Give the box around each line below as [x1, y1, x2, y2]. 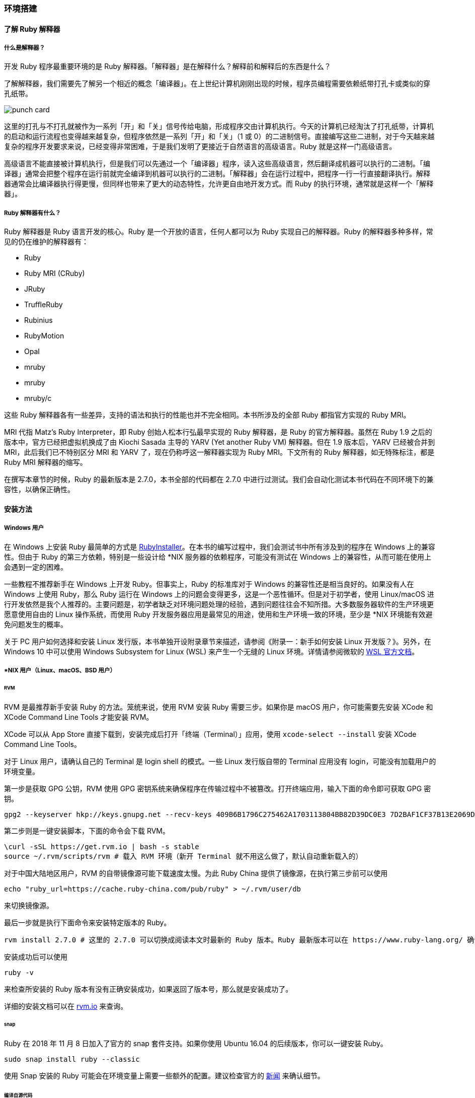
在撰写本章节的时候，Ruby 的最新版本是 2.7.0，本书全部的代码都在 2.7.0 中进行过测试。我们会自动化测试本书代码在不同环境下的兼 [4, 475, 434, 484]
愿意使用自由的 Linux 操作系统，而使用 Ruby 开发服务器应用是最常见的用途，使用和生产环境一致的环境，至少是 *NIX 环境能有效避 [4, 609, 433, 619]
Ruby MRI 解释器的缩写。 [4, 458, 87, 467]
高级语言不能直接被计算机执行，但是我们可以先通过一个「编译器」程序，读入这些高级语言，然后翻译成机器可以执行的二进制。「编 [4, 159, 430, 168]
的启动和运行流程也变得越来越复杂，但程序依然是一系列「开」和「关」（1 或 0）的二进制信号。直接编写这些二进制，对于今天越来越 [4, 132, 435, 141]
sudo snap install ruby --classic [4, 1055, 140, 1064]
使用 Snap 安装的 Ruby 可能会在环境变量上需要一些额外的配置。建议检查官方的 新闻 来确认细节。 [4, 1071, 325, 1080]
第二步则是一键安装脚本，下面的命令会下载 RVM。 [4, 826, 170, 835]
